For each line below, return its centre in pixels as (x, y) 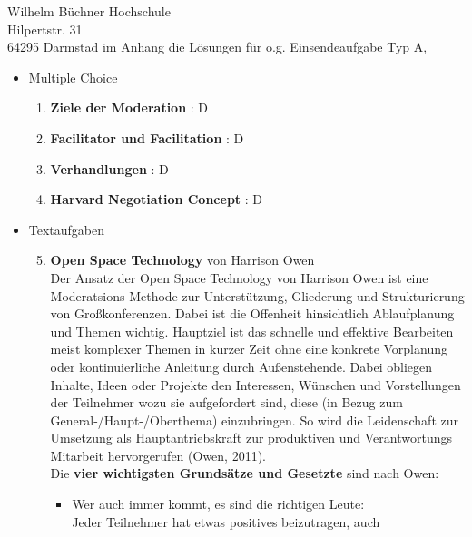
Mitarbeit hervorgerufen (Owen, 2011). (158, 455)
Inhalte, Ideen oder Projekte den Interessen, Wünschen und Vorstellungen (256, 384)
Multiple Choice (73, 77)
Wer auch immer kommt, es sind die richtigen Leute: (218, 504)
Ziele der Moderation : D (129, 107)
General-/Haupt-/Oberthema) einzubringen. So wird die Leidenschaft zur (254, 420)
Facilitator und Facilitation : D (147, 137)
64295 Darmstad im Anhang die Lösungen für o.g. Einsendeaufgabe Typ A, (217, 47)
